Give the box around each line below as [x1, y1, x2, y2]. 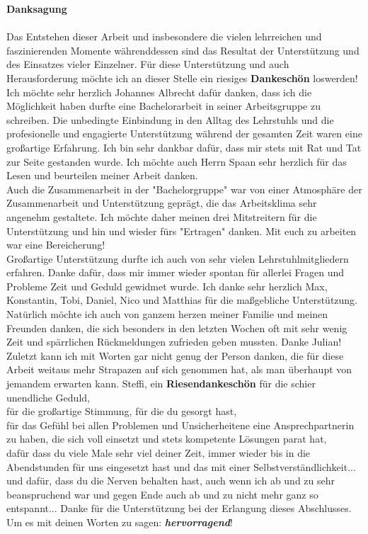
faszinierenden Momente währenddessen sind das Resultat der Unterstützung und [6, 42, 360, 57]
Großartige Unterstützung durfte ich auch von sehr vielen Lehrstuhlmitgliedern [6, 251, 349, 266]
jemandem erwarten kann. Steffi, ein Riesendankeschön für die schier [6, 376, 316, 391]
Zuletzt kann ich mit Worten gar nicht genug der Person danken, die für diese [6, 348, 344, 363]
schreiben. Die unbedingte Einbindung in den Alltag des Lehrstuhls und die [6, 112, 334, 127]
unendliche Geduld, [6, 390, 90, 404]
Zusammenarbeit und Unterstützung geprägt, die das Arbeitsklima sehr [6, 195, 317, 210]
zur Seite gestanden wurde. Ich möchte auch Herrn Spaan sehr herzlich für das [6, 154, 347, 169]
